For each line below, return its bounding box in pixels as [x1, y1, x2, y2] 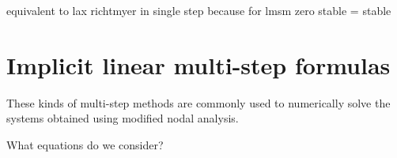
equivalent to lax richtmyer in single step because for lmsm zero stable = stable [6, 2, 391, 18]
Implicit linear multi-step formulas [6, 48, 391, 81]
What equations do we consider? [6, 136, 164, 152]
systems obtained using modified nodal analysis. [6, 110, 239, 126]
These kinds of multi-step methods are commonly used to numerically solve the [6, 94, 391, 111]
